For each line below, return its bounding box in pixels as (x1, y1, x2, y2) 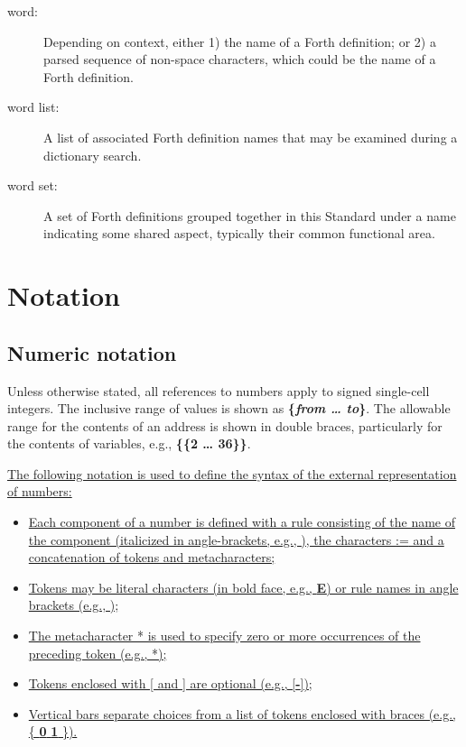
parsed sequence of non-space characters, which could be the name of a (43, 50, 436, 69)
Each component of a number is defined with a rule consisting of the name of (28, 512, 456, 531)
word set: (7, 176, 58, 195)
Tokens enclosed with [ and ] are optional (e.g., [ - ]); (28, 674, 312, 693)
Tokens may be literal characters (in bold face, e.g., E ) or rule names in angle (28, 577, 459, 596)
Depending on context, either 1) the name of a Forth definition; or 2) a (43, 32, 436, 51)
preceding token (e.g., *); (28, 643, 167, 662)
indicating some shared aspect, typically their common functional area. (43, 224, 435, 243)
